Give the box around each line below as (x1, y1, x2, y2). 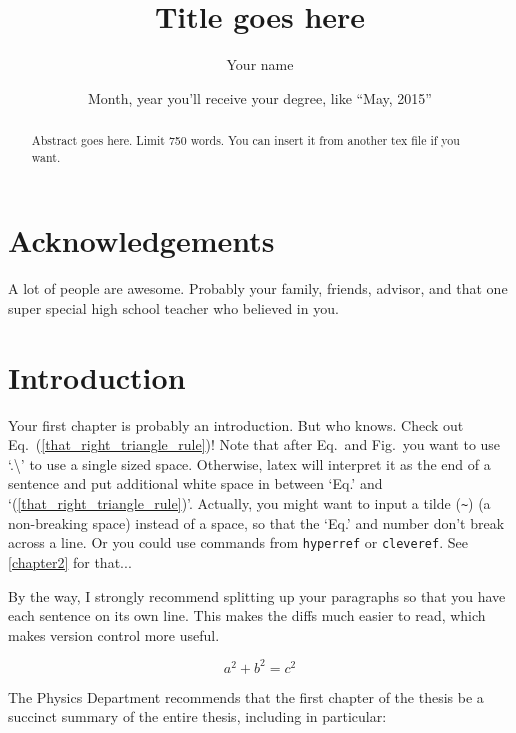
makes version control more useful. (8, 624, 220, 645)
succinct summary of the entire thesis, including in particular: (8, 706, 387, 727)
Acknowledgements (8, 220, 275, 261)
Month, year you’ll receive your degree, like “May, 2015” (88, 87, 432, 108)
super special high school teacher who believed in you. (8, 297, 339, 318)
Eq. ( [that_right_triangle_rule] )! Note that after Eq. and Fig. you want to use (8, 434, 501, 455)
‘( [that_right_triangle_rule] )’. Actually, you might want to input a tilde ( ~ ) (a (8, 493, 491, 514)
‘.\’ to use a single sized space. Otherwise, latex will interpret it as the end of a (8, 453, 491, 474)
